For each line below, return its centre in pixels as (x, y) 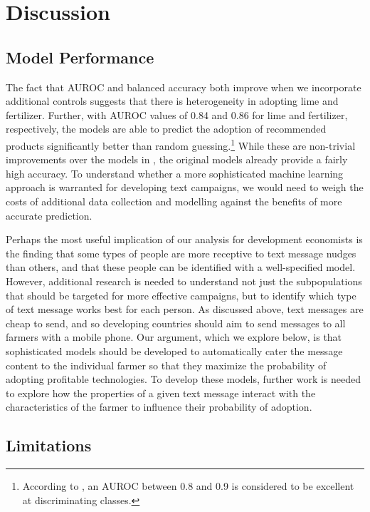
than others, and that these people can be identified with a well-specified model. (181, 267)
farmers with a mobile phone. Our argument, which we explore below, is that (174, 337)
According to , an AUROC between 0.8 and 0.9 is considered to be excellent (188, 486)
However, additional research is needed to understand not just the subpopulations (184, 281)
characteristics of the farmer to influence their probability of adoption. (159, 407)
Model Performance (80, 57)
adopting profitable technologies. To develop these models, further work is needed (184, 379)
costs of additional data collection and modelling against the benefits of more (174, 201)
